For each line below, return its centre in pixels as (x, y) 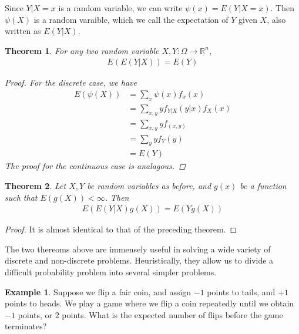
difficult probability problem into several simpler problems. (111, 271)
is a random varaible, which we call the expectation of (131, 19)
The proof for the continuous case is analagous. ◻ (95, 166)
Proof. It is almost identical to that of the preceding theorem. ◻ (121, 229)
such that (21, 197)
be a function (263, 185)
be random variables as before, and (149, 185)
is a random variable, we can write (120, 8)
